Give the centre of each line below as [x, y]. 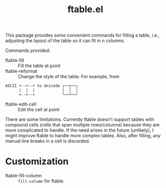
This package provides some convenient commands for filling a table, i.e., [82, 35]
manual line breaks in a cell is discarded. [48, 141]
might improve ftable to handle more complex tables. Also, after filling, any [83, 136]
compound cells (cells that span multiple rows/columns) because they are [82, 125]
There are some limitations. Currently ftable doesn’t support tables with [80, 119]
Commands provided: [28, 51]
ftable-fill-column [24, 176]
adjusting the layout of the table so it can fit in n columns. [65, 41]
